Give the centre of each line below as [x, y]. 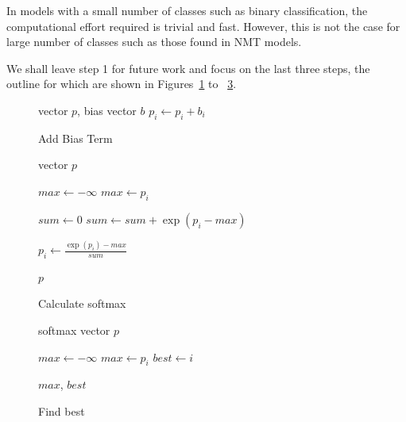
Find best [62, 411]
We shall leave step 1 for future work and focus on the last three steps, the [188, 68]
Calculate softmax [82, 303]
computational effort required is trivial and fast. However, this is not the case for [203, 26]
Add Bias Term [75, 138]
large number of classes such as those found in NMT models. [154, 42]
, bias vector [107, 110]
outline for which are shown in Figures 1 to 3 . [122, 84]
